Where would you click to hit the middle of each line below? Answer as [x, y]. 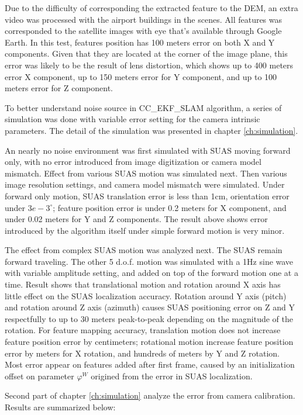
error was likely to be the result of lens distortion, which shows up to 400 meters [149, 65]
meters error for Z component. [59, 88]
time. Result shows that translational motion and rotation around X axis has [143, 284]
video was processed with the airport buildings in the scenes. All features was [144, 19]
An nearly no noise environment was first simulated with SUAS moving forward [148, 150]
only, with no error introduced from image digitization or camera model [133, 162]
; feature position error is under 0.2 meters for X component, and [170, 207]
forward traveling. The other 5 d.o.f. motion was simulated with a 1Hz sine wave [149, 261]
